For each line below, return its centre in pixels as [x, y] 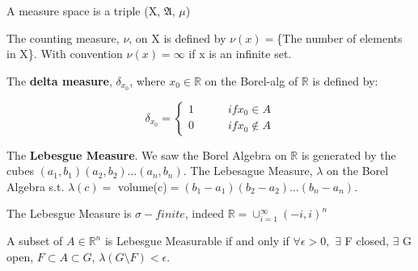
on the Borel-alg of [251, 80]
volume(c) [142, 186]
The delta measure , [59, 80]
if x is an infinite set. [240, 54]
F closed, [367, 241]
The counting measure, [63, 38]
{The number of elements [340, 38]
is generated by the [348, 154]
